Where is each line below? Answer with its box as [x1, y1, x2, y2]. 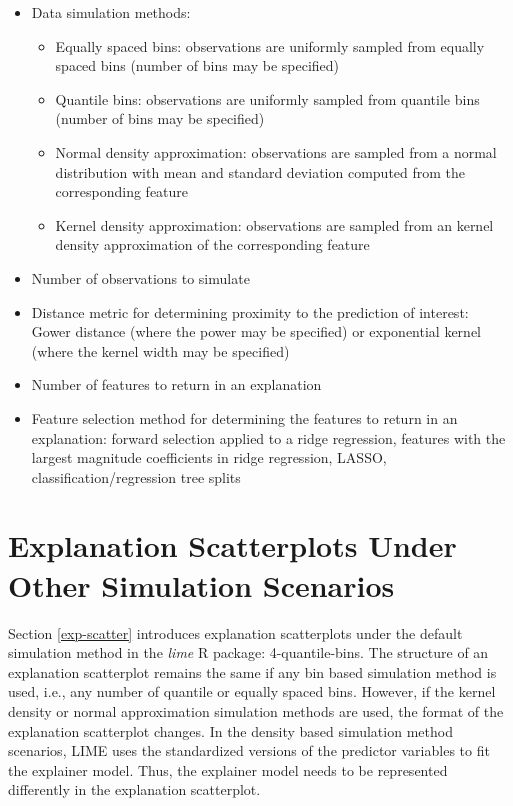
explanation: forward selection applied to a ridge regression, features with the [31, 427, 506, 448]
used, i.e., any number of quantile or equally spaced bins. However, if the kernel [8, 681, 496, 702]
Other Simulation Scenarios [8, 564, 395, 605]
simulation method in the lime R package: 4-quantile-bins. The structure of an [8, 642, 489, 663]
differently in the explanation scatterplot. [8, 779, 261, 800]
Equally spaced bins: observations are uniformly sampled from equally [55, 35, 485, 56]
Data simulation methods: [31, 2, 191, 22]
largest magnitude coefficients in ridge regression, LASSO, [31, 447, 387, 468]
